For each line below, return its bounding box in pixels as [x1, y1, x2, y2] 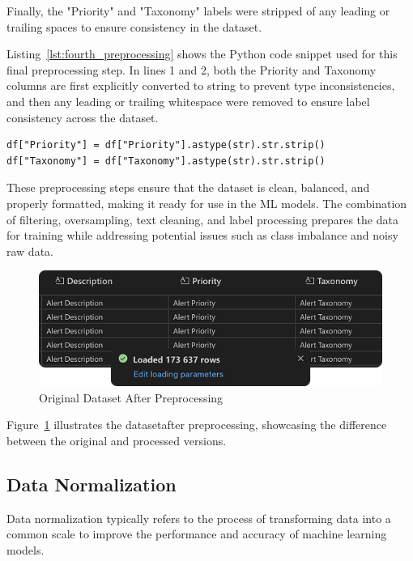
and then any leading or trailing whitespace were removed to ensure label [6, 92, 370, 109]
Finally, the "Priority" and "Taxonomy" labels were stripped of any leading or [6, 2, 390, 19]
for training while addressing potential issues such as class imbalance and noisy [6, 227, 398, 244]
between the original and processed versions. [6, 431, 227, 448]
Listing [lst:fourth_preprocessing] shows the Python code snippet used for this [6, 45, 398, 62]
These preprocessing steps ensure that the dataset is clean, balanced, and [6, 179, 370, 196]
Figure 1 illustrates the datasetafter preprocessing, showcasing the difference [6, 416, 387, 433]
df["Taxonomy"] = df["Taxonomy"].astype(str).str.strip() [6, 155, 326, 167]
